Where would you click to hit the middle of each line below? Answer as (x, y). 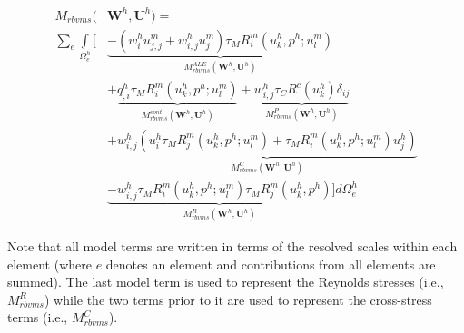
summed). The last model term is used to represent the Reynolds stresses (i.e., (226, 282)
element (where (49, 264)
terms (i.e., (38, 317)
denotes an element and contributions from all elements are (271, 264)
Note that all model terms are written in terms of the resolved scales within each (232, 245)
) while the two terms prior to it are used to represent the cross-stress (238, 299)
